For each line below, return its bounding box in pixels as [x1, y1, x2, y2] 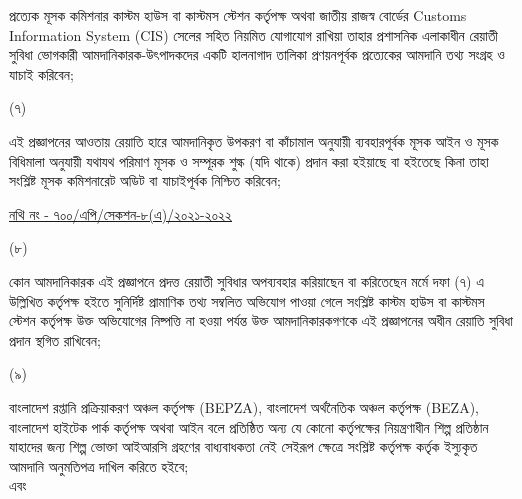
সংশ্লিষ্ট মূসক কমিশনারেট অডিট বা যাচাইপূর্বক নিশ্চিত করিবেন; [9, 170, 281, 191]
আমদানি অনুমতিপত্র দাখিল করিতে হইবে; [9, 455, 189, 476]
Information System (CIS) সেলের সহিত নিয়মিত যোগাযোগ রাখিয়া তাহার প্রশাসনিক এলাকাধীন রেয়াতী [9, 24, 498, 45]
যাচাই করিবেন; [9, 63, 74, 84]
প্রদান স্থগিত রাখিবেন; [9, 329, 101, 350]
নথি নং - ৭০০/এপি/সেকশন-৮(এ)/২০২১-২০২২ [9, 203, 232, 224]
